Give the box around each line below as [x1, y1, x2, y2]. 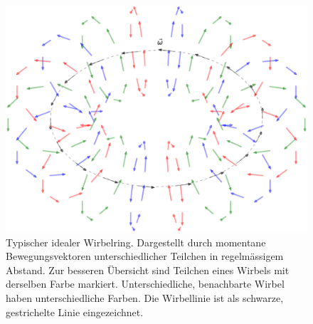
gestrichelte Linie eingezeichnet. [6, 304, 144, 319]
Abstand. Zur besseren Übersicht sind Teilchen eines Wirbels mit [6, 262, 290, 277]
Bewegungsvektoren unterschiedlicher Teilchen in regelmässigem [6, 249, 284, 263]
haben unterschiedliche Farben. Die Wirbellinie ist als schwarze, [6, 290, 284, 305]
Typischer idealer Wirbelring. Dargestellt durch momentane [6, 234, 266, 249]
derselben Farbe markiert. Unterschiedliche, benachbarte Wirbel [6, 276, 285, 291]
